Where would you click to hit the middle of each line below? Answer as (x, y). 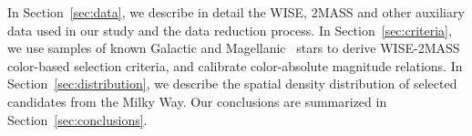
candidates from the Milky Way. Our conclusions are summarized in (197, 101)
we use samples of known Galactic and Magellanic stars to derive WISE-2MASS (234, 48)
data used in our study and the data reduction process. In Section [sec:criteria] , (230, 30)
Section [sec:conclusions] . (77, 119)
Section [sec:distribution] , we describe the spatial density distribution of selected (232, 84)
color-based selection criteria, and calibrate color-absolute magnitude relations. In (235, 65)
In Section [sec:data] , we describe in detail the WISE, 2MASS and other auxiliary (236, 12)
